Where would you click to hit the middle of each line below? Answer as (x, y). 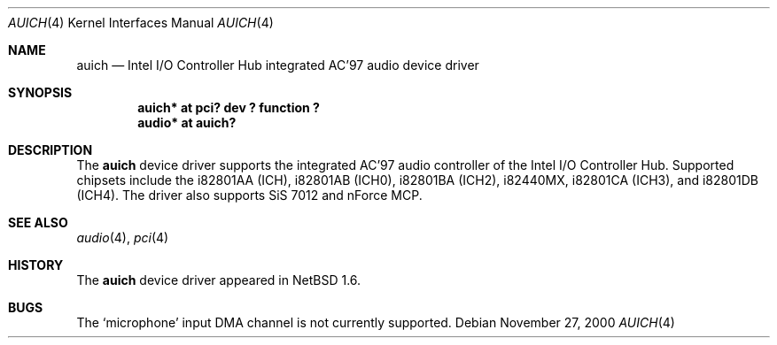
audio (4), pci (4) (123, 238)
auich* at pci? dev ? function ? (229, 107)
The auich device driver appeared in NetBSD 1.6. (219, 280)
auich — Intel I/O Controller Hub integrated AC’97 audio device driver (278, 65)
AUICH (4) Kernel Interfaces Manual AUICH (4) (141, 23)
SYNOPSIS (40, 92)
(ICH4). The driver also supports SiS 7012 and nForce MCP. (249, 195)
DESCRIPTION (51, 150)
